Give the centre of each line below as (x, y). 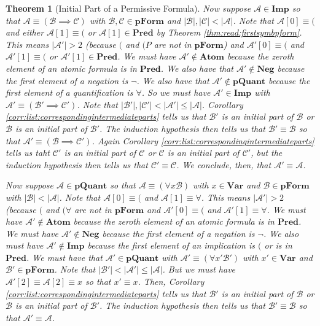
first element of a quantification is (69, 92)
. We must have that (64, 257)
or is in (278, 245)
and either (25, 32)
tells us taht (28, 153)
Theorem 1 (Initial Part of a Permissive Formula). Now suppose (128, 8)
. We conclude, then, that (224, 164)
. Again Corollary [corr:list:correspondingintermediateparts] (203, 140)
